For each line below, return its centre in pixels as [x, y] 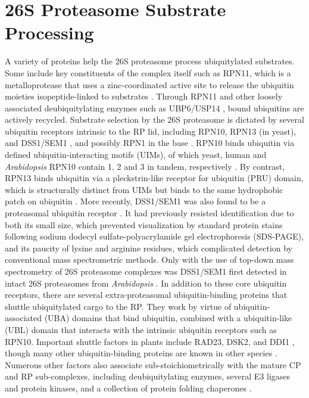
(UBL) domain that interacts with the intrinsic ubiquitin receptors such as [141, 329]
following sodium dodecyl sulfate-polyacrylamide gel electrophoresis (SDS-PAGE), [154, 236]
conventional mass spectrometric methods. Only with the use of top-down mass [149, 259]
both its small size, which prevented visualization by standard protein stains [144, 224]
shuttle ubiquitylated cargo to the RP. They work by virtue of [118, 306]
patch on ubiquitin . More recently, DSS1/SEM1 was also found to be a [135, 201]
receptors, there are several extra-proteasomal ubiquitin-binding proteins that [146, 295]
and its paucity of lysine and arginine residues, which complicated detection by [149, 248]
